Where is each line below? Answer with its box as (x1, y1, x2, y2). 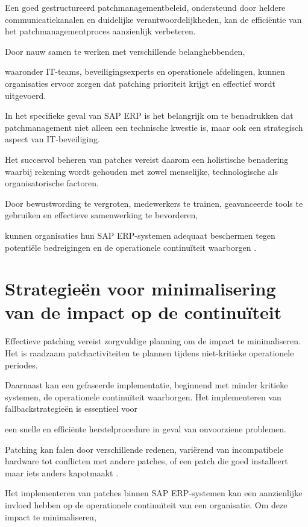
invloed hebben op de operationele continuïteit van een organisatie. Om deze (5, 498, 288, 511)
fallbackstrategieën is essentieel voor (5, 402, 138, 415)
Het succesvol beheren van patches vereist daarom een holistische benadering (5, 153, 289, 165)
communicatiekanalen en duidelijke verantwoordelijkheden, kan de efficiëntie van (5, 13, 302, 25)
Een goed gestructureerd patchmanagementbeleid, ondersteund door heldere (5, 1, 286, 13)
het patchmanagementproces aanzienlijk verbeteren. (5, 25, 196, 37)
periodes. (5, 358, 38, 371)
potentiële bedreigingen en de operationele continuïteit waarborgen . (5, 241, 257, 253)
